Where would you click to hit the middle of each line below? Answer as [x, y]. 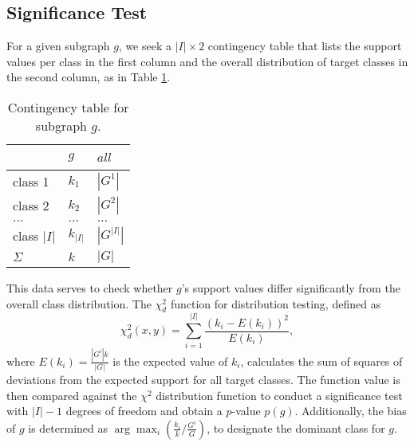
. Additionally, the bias [351, 411]
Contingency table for [68, 107]
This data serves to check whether [90, 287]
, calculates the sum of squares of [321, 361]
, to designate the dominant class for [296, 427]
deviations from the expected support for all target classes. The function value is [203, 380]
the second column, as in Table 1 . [89, 77]
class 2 [31, 206]
